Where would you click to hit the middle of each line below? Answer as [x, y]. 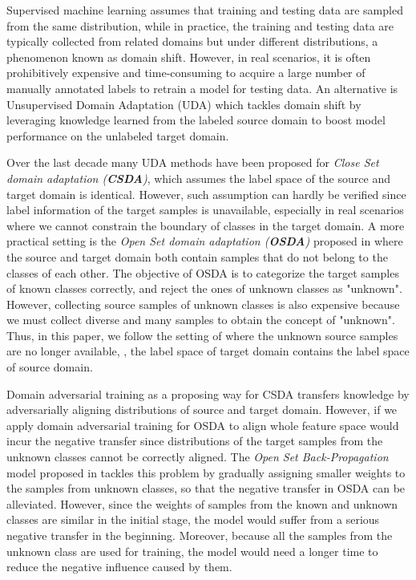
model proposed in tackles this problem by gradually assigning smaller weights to [206, 472]
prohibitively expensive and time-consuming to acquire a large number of [186, 73]
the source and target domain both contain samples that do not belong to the [197, 256]
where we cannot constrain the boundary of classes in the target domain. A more [206, 225]
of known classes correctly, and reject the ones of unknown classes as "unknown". [204, 288]
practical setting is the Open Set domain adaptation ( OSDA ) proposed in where [205, 241]
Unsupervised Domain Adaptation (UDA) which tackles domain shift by [184, 104]
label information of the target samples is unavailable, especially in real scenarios [205, 210]
